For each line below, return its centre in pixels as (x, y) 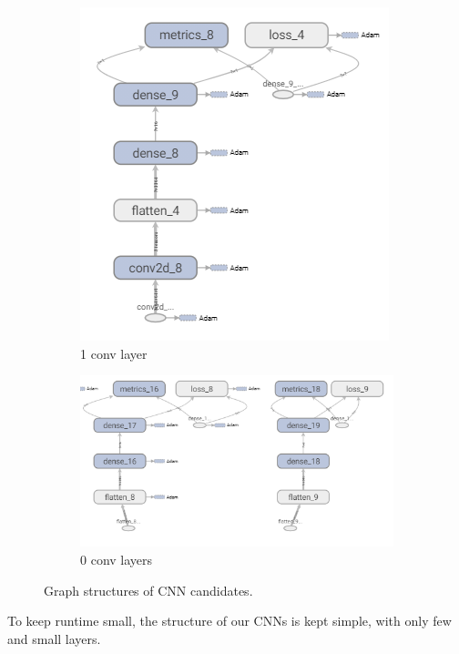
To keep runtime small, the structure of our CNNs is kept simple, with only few (229, 621)
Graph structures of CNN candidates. (148, 590)
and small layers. (54, 638)
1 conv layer (114, 353)
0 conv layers (117, 560)
